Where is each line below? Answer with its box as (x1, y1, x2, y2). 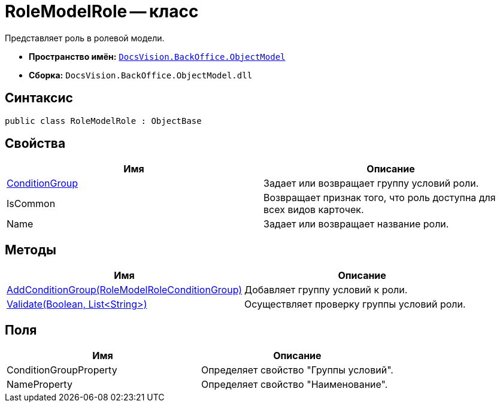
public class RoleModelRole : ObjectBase (5, 116, 202, 126)
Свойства (5, 136, 66, 151)
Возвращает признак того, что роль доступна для (263, 192, 496, 204)
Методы (5, 242, 56, 257)
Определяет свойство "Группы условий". (201, 364, 393, 376)
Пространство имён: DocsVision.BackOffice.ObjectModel (29, 51, 286, 62)
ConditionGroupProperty (7, 364, 117, 376)
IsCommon (7, 198, 56, 210)
